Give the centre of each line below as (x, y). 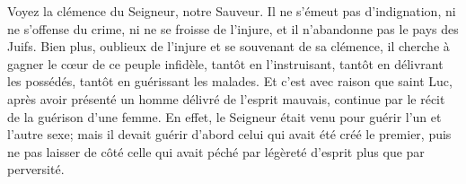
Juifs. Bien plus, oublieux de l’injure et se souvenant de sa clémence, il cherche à (229, 46)
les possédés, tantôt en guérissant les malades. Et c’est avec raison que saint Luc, (230, 81)
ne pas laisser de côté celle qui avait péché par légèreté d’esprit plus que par (216, 151)
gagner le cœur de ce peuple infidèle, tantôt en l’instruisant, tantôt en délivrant (225, 63)
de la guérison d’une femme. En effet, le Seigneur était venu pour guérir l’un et (224, 116)
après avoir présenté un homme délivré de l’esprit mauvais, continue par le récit (226, 98)
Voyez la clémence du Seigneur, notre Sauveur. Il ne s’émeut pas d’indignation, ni (232, 11)
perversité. (36, 169)
